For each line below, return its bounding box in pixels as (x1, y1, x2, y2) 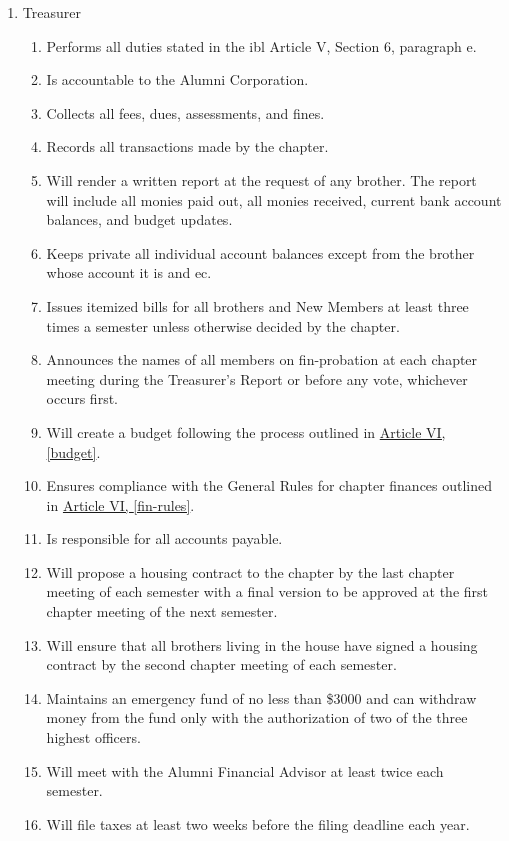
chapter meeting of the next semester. (46, 601, 278, 622)
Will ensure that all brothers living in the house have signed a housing (46, 634, 478, 655)
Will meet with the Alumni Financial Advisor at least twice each (46, 760, 444, 781)
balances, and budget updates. (46, 209, 233, 230)
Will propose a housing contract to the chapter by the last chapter (46, 561, 455, 582)
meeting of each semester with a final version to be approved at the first (46, 581, 489, 602)
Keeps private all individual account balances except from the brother (46, 242, 475, 263)
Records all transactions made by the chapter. (46, 136, 329, 157)
